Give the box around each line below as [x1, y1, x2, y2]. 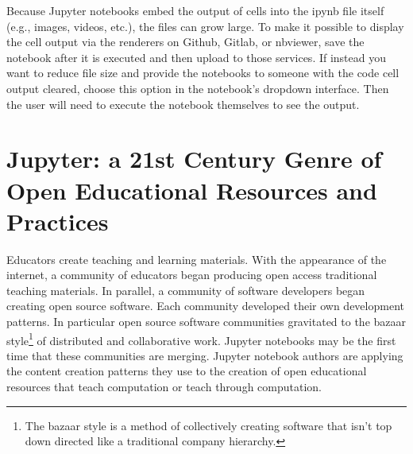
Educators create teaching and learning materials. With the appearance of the [6, 250, 387, 267]
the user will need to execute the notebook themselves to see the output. [6, 95, 360, 112]
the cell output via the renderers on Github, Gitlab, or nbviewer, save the [6, 33, 365, 50]
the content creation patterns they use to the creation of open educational [6, 363, 367, 379]
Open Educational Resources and [6, 173, 377, 206]
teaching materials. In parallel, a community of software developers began [6, 281, 365, 298]
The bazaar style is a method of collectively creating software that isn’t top [25, 417, 392, 433]
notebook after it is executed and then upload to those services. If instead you [6, 49, 387, 65]
